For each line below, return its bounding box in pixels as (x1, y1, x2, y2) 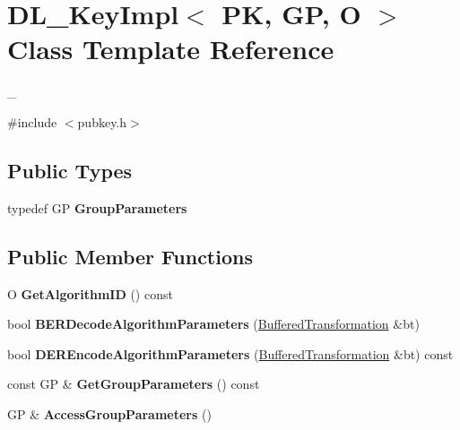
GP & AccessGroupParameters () (7, 404, 212, 423)
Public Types (7, 156, 133, 184)
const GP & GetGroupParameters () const (7, 374, 260, 393)
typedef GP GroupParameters (7, 198, 187, 217)
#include (7, 112, 57, 131)
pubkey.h (77, 112, 127, 131)
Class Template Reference (7, 30, 334, 67)
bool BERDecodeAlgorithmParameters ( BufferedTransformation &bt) (7, 314, 420, 333)
